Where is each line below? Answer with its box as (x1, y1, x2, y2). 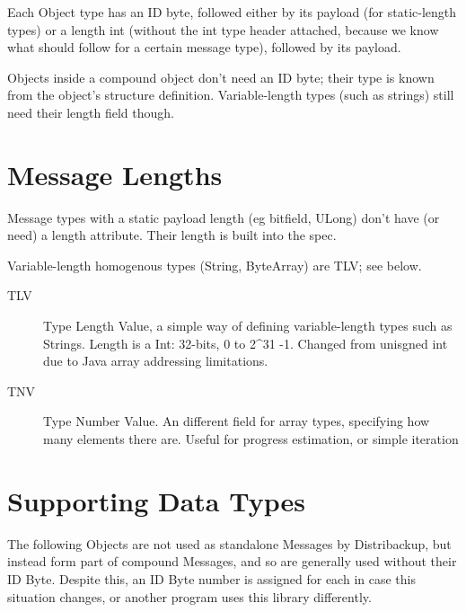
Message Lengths (7, 155, 223, 192)
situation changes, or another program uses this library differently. (7, 587, 372, 606)
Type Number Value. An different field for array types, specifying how (43, 412, 430, 430)
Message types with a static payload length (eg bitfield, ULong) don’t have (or (7, 208, 440, 226)
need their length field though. (7, 102, 174, 121)
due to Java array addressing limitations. (43, 351, 268, 370)
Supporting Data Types (7, 482, 305, 519)
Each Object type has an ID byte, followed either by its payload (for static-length (7, 3, 457, 21)
